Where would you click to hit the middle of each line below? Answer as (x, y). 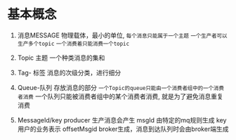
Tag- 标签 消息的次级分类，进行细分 (69, 72)
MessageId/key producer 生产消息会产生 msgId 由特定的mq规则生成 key (122, 120)
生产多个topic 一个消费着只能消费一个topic (73, 44)
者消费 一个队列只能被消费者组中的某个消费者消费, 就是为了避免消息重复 (120, 96)
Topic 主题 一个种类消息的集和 (61, 58)
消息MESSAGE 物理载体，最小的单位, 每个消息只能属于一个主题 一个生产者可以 (122, 35)
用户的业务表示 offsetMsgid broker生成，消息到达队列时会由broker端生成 (123, 129)
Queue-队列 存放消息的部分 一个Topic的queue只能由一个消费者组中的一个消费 (121, 87)
